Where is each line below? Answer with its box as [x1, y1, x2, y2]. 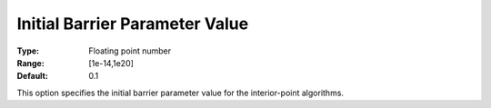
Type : [16, 45, 40, 56]
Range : [16, 57, 45, 68]
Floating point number [88, 45, 172, 56]
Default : [16, 71, 49, 82]
